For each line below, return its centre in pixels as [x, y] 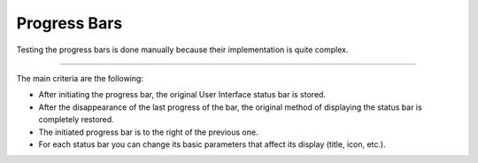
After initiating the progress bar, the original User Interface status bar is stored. [182, 95]
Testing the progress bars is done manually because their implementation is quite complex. [182, 50]
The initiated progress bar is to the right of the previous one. [148, 132]
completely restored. [76, 120]
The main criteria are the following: [80, 78]
